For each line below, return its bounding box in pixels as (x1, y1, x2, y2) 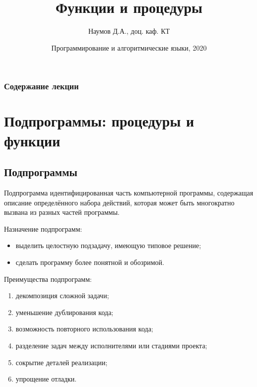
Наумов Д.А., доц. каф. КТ (88, 26, 170, 36)
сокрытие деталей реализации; (15, 357, 108, 367)
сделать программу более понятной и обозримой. (15, 257, 164, 267)
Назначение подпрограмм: (4, 223, 82, 234)
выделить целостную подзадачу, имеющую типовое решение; (15, 240, 201, 251)
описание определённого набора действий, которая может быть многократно (4, 197, 235, 207)
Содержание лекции (4, 80, 79, 92)
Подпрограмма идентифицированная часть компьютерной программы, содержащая (4, 188, 254, 197)
